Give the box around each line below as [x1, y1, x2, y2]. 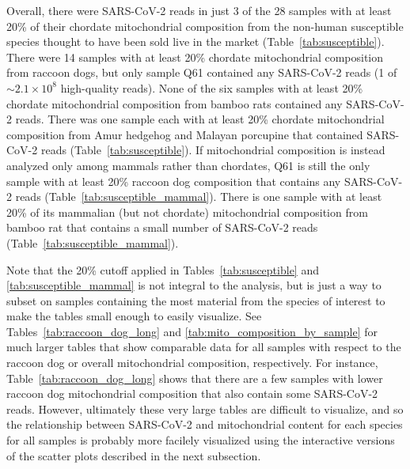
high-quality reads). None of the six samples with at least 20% [60, 79, 363, 96]
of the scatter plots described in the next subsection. [6, 447, 261, 463]
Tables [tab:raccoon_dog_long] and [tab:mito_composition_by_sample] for [6, 323, 378, 339]
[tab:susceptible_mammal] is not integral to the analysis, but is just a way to [6, 277, 382, 293]
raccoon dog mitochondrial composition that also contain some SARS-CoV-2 [6, 385, 378, 402]
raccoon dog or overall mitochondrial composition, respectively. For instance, [6, 354, 378, 371]
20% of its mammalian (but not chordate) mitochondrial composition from [6, 203, 368, 220]
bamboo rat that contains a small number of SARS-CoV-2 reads [6, 219, 318, 236]
